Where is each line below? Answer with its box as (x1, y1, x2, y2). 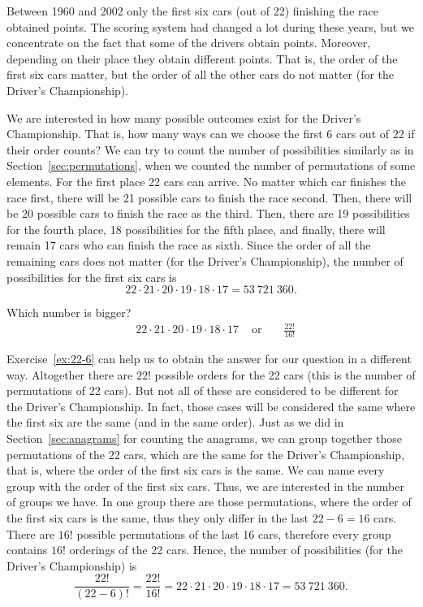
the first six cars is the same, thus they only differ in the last (6, 509, 309, 526)
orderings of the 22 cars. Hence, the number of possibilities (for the (69, 541, 403, 558)
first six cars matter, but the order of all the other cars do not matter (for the (6, 66, 395, 83)
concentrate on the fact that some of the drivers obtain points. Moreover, (6, 34, 371, 51)
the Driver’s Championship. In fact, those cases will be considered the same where (6, 397, 416, 414)
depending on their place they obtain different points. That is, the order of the (6, 50, 398, 67)
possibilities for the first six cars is (6, 268, 177, 285)
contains (6, 541, 48, 558)
